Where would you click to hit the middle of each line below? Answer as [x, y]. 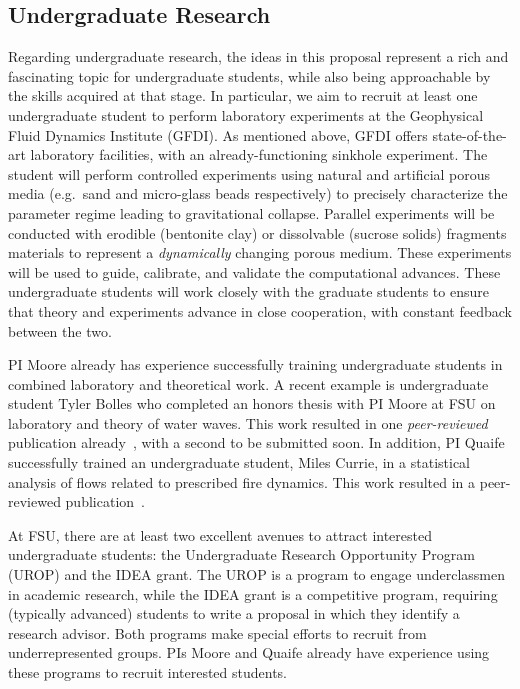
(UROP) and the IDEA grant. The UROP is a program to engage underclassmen [256, 574]
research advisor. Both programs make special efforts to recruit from [217, 632]
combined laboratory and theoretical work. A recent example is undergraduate [248, 383]
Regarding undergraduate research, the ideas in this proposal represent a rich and [258, 56]
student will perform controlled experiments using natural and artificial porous [249, 173]
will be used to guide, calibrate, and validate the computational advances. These [254, 271]
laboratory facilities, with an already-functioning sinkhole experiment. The [259, 154]
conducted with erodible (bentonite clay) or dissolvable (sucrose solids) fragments [257, 232]
